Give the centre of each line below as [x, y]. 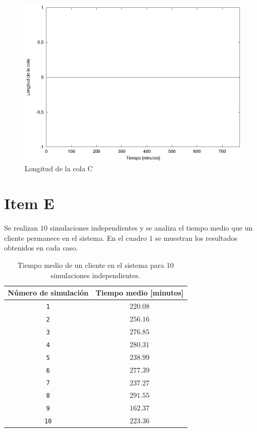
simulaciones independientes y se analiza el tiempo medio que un [151, 228]
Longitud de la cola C [59, 168]
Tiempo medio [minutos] [140, 293]
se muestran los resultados [196, 237]
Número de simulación [48, 293]
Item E [29, 203]
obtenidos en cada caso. [41, 248]
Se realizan [21, 228]
